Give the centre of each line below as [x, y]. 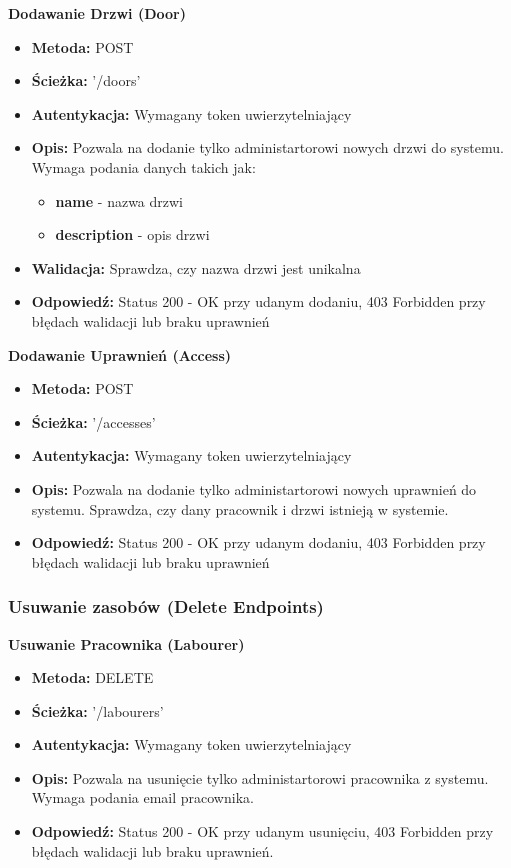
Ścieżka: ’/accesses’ [93, 421]
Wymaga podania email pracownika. [142, 797]
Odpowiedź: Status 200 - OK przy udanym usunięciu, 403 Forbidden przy [262, 831]
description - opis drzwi [132, 234]
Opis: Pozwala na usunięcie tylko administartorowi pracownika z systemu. [260, 777]
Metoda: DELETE [92, 677]
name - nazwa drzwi [119, 200]
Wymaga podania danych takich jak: [143, 166]
